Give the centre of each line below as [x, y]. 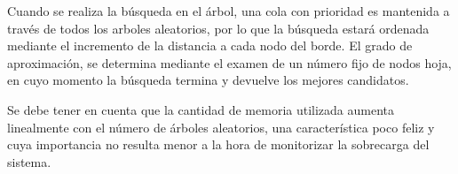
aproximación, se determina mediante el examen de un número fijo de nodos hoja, [229, 62]
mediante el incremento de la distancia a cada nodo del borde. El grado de [210, 45]
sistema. [29, 161]
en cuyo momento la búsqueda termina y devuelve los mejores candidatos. [208, 80]
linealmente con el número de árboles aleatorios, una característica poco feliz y [221, 127]
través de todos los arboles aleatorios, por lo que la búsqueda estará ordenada [218, 28]
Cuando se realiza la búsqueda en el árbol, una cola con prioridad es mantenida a [229, 11]
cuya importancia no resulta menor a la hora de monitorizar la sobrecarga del [218, 144]
